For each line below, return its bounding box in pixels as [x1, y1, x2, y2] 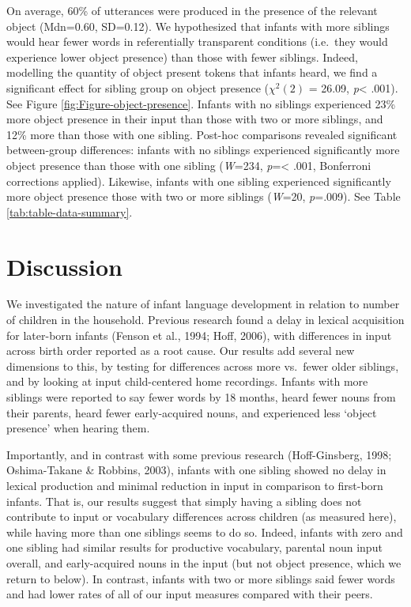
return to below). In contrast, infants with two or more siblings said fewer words [6, 570, 395, 586]
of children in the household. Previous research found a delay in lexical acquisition [6, 311, 405, 328]
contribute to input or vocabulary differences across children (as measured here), [6, 508, 397, 525]
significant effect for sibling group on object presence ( [6, 79, 270, 96]
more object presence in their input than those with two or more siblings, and [6, 111, 383, 127]
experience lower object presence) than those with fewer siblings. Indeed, [6, 48, 358, 65]
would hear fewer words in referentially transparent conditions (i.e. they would [6, 33, 388, 50]
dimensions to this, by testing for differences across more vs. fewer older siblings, [6, 357, 399, 374]
